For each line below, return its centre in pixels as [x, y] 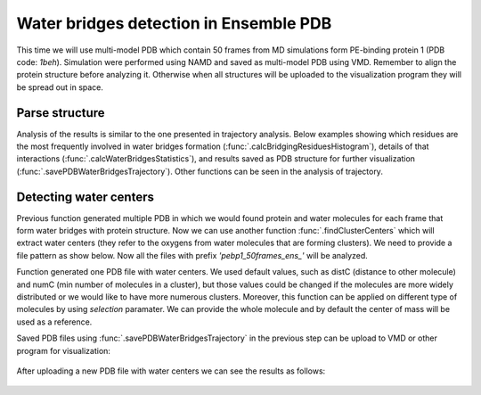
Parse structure [61, 113]
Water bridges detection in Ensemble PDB [174, 23]
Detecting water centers [86, 197]
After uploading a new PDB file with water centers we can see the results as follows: [171, 371]
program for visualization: [64, 350]
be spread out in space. [60, 87]
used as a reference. [54, 322]
